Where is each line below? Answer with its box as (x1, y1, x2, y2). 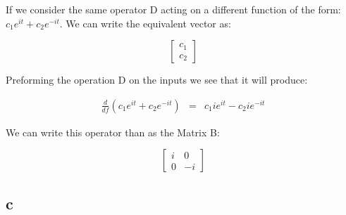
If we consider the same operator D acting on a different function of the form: (6, 2, 341, 16)
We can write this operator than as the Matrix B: (6, 124, 220, 139)
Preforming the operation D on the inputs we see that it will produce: (6, 72, 308, 87)
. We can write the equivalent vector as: (59, 15, 231, 30)
